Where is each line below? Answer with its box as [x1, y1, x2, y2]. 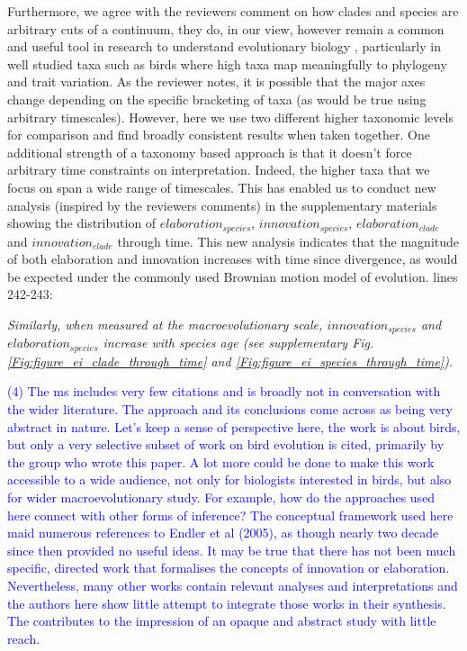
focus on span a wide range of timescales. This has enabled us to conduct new [7, 177, 436, 196]
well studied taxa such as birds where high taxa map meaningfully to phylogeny [7, 54, 447, 73]
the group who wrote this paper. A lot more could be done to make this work [7, 452, 435, 471]
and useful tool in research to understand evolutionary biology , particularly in [7, 37, 441, 56]
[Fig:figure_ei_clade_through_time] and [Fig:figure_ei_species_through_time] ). [7, 351, 454, 370]
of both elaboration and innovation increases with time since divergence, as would [7, 249, 458, 268]
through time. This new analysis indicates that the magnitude [117, 231, 460, 250]
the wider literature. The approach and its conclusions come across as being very [7, 400, 453, 419]
